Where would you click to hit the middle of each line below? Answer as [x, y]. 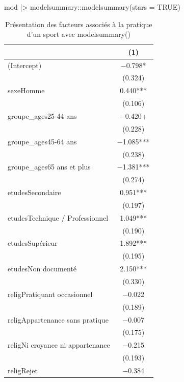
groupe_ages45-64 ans [42, 141]
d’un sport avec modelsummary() [78, 34]
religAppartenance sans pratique [58, 319]
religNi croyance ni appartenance [59, 345]
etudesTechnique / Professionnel [58, 217]
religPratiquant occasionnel [50, 294]
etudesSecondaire [34, 192]
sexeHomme [26, 90]
